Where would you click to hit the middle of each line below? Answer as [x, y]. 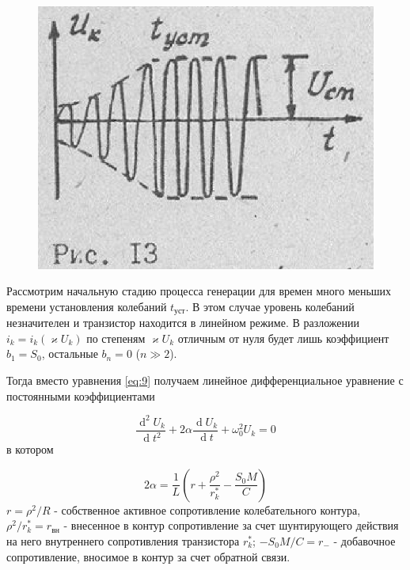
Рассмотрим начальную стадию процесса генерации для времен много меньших [199, 291]
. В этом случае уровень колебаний [270, 306]
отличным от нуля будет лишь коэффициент [283, 338]
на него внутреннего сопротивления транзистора [123, 540]
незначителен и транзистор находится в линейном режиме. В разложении [183, 323]
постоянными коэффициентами [81, 395]
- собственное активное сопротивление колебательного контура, [207, 509]
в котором [30, 449]
